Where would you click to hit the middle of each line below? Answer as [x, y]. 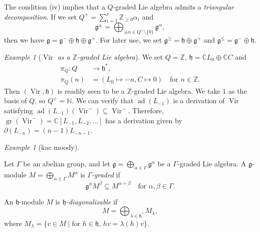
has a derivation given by [144, 120]
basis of [16, 100]
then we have [24, 40]
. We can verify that [103, 100]
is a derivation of [199, 100]
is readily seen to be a [91, 90]
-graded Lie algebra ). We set [120, 56]
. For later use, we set [129, 40]
